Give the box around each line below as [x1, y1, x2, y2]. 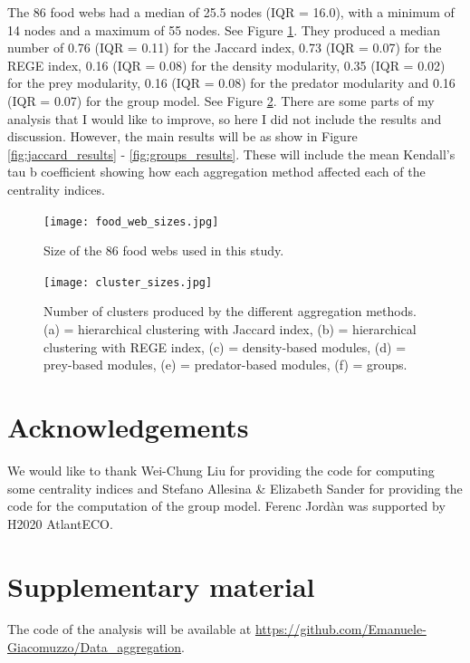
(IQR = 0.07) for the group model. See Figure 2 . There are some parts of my [7, 91, 435, 110]
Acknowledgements [7, 408, 249, 445]
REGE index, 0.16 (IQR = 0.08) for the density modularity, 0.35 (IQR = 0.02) [7, 55, 446, 74]
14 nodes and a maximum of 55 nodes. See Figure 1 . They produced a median [7, 20, 440, 39]
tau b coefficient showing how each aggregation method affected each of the [7, 162, 426, 181]
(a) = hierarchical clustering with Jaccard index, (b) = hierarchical [43, 320, 417, 339]
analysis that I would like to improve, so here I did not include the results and [7, 109, 442, 128]
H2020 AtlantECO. [7, 514, 113, 533]
